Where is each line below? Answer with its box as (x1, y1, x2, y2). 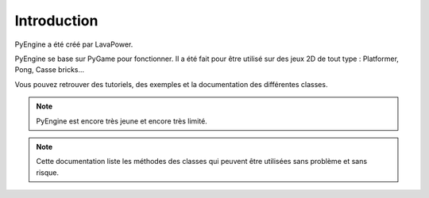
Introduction (14, 12, 99, 29)
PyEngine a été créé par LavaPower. (14, 40, 133, 49)
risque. (36, 167, 60, 177)
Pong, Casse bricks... (14, 65, 85, 74)
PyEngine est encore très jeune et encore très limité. (36, 116, 208, 126)
